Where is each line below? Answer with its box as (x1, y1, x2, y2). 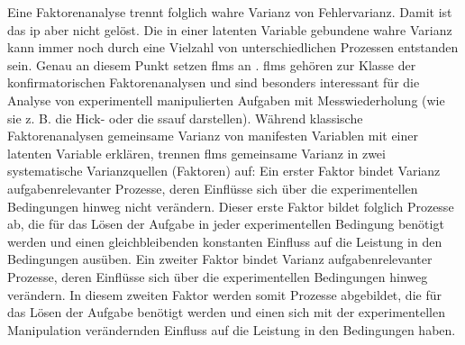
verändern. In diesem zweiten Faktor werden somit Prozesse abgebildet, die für (7, 285, 442, 304)
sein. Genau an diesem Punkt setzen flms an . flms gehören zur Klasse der (7, 55, 416, 74)
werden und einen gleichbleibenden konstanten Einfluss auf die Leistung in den (7, 232, 442, 250)
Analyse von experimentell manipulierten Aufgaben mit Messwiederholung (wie (7, 90, 445, 109)
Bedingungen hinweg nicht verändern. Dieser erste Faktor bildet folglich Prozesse (7, 196, 454, 215)
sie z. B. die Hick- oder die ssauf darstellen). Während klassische (7, 108, 363, 127)
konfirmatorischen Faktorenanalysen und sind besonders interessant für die (7, 73, 420, 92)
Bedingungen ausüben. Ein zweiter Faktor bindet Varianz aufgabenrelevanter (7, 250, 433, 268)
